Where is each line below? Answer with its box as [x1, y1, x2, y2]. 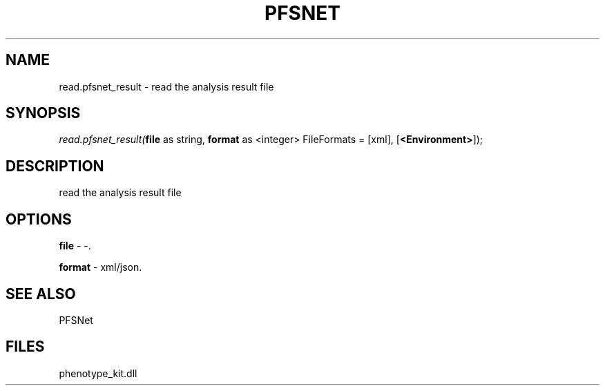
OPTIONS [6, 210, 72, 228]
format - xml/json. [59, 261, 142, 274]
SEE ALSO [6, 285, 76, 303]
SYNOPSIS [6, 104, 81, 122]
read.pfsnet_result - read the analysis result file [59, 80, 274, 93]
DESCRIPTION [6, 157, 104, 175]
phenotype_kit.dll [59, 367, 137, 379]
